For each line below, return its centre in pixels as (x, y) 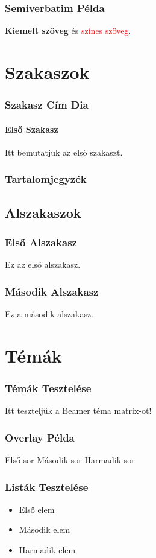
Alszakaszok (43, 212)
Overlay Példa (40, 437)
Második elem (45, 529)
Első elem (37, 509)
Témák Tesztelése (48, 388)
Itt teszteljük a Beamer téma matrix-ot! (78, 411)
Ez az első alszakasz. (43, 265)
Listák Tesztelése (47, 487)
